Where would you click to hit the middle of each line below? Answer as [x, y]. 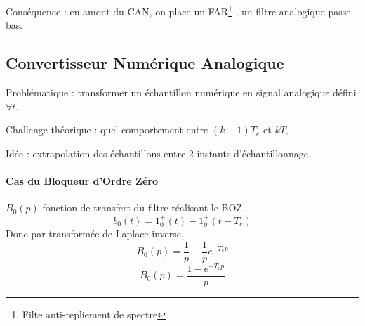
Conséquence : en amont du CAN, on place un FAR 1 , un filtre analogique [165, 10]
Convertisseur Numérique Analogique [145, 63]
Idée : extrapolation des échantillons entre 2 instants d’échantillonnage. [158, 153]
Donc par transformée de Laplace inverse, [95, 234]
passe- [341, 11]
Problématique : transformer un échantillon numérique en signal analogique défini [181, 92]
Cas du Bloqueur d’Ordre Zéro [82, 181]
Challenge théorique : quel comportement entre [107, 130]
